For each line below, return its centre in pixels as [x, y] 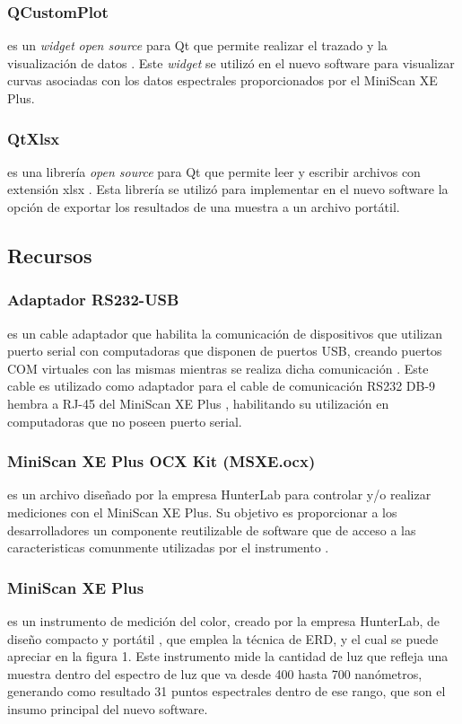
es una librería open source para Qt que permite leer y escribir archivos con [214, 171]
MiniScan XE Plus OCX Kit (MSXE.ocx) [161, 461]
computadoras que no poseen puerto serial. [125, 421]
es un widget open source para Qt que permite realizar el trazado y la [197, 45]
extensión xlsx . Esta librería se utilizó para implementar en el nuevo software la [228, 189]
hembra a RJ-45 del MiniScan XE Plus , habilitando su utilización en [198, 403]
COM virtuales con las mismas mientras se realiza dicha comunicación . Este [218, 368]
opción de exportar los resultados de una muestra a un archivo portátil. [204, 207]
